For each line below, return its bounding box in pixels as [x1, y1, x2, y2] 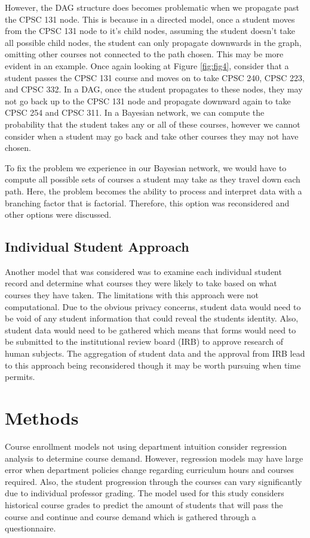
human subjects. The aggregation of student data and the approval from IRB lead [5, 347, 305, 360]
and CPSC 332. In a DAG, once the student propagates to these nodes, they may [5, 83, 303, 95]
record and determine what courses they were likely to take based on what [5, 277, 277, 289]
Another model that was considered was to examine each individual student [5, 265, 282, 277]
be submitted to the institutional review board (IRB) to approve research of [5, 335, 283, 348]
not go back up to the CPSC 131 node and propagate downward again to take [5, 94, 291, 107]
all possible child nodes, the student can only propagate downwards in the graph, [5, 36, 302, 48]
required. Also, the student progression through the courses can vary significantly [5, 475, 302, 487]
